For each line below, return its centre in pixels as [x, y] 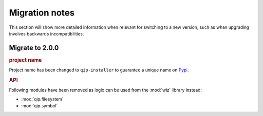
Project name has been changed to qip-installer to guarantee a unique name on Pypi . [99, 70]
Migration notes [42, 13]
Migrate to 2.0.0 [34, 48]
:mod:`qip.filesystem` [42, 99]
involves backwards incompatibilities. [47, 33]
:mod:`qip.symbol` [39, 106]
